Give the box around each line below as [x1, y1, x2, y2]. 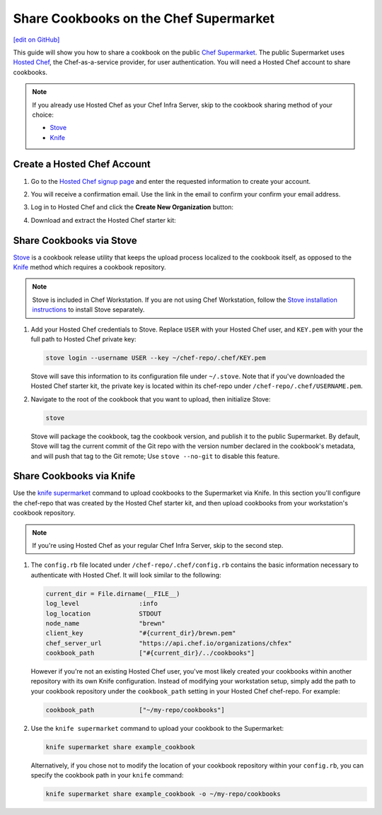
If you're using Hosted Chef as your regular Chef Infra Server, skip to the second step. [32, 541, 284, 549]
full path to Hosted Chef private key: [30, 335, 137, 343]
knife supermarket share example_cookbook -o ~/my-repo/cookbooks [45, 790, 281, 798]
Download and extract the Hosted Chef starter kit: [30, 216, 176, 224]
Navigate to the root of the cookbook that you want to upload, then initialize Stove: [30, 394, 271, 403]
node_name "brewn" [45, 619, 166, 627]
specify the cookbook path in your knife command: [30, 771, 184, 780]
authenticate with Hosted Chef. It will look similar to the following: [30, 570, 222, 579]
